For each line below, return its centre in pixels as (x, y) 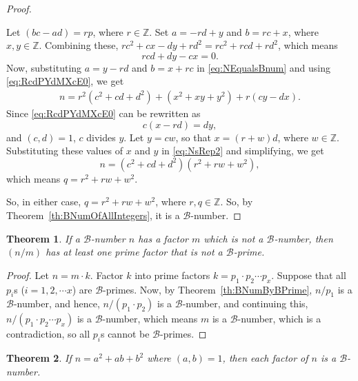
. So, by (237, 202)
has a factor (163, 238)
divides (101, 137)
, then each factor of (265, 358)
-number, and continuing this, (245, 303)
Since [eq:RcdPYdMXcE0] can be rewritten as (103, 113)
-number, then (304, 238)
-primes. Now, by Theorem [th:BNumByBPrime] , (208, 289)
